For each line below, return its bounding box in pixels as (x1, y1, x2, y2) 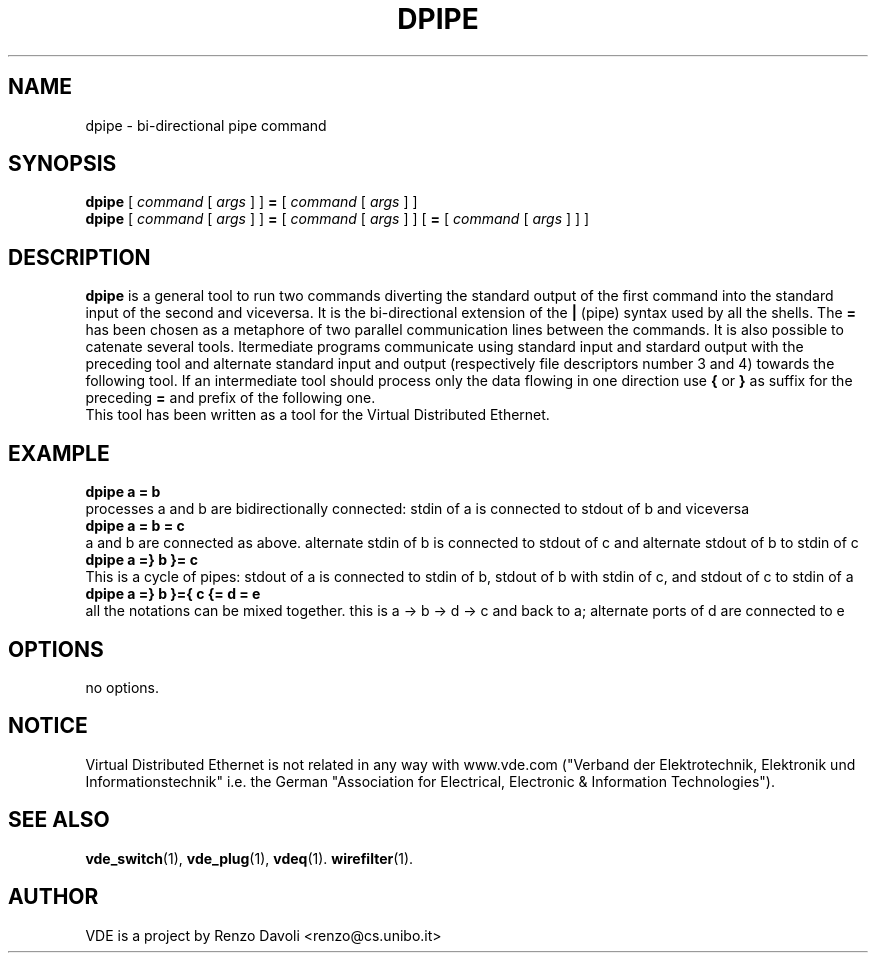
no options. (85, 678, 160, 696)
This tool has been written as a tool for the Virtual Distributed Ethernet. (85, 406, 550, 424)
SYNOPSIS (8, 151, 117, 177)
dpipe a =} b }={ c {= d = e (85, 585, 261, 603)
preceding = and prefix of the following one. (85, 389, 376, 407)
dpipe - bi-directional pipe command (85, 116, 327, 134)
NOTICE (8, 713, 88, 739)
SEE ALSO (8, 807, 110, 833)
